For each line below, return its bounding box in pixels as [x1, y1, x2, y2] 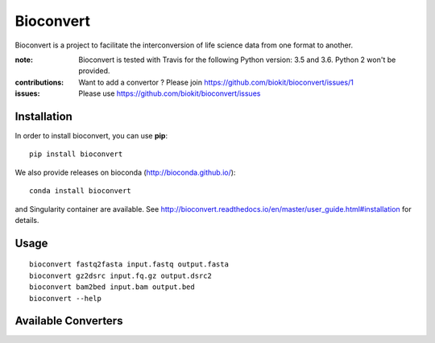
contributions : [14, 77, 64, 87]
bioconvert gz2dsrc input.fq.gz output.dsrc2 [29, 271, 213, 280]
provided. [78, 66, 110, 76]
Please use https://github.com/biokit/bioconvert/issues [78, 89, 261, 98]
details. [14, 215, 39, 225]
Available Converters [14, 314, 123, 328]
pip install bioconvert [29, 150, 123, 159]
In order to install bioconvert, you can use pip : [14, 131, 168, 141]
